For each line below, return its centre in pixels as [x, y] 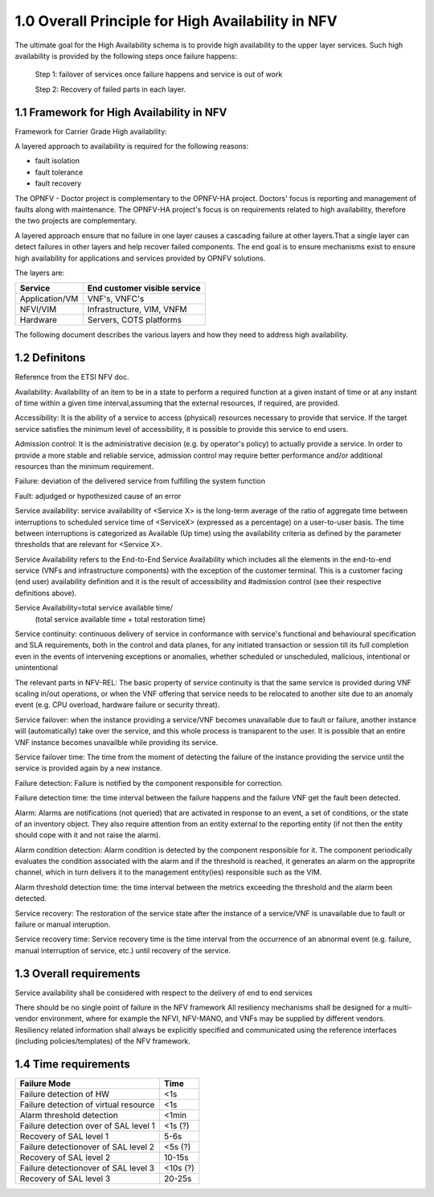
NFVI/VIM [38, 310]
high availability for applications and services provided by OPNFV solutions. [140, 258]
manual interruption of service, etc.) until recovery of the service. [123, 950]
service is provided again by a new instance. [88, 768]
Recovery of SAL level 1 [64, 1137]
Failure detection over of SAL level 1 [88, 1126]
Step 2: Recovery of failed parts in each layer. [111, 89]
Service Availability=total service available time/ [94, 608]
